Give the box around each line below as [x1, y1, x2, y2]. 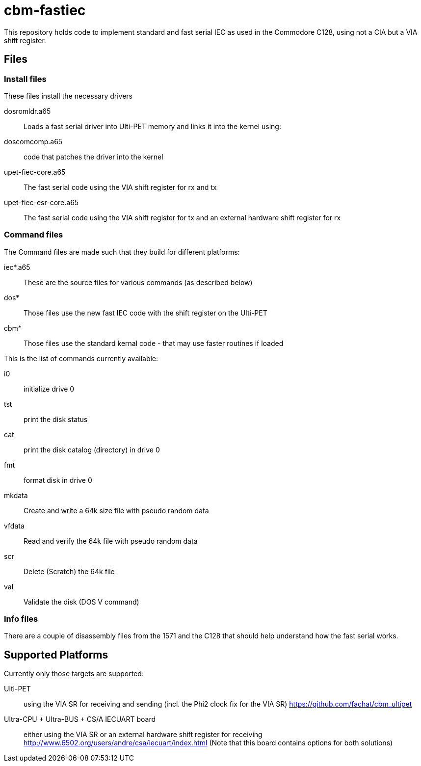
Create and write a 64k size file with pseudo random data [24, 506, 209, 515]
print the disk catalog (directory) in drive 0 [24, 445, 160, 454]
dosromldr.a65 [4, 106, 51, 115]
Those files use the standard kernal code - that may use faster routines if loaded [24, 339, 284, 347]
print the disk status [24, 415, 88, 423]
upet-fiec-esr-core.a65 [4, 198, 79, 207]
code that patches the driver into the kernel [24, 152, 163, 161]
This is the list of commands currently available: [4, 354, 158, 363]
